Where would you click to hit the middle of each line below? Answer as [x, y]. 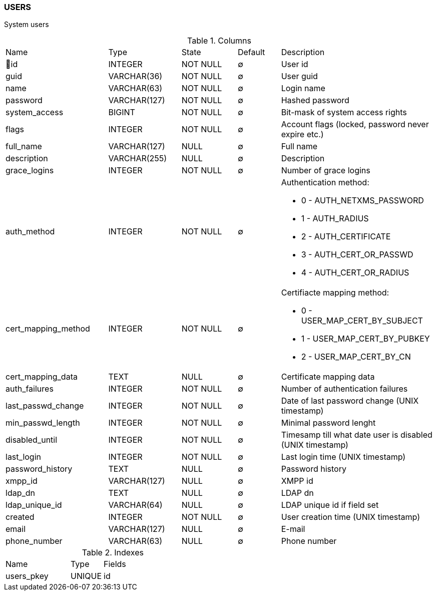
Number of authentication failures [344, 389]
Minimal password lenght [328, 423]
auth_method [30, 232]
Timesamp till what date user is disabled [357, 435]
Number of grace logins [326, 171]
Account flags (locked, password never [355, 124]
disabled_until [32, 440]
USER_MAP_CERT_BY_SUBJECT [362, 321]
